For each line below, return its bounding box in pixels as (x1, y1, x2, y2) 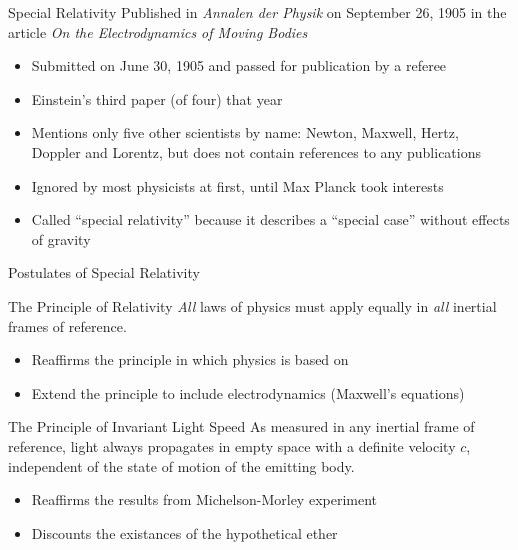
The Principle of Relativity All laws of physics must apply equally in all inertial (8, 295, 497, 316)
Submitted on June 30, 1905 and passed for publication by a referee (31, 55, 447, 76)
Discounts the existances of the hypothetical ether (31, 522, 338, 543)
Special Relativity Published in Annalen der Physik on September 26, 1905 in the (8, 2, 507, 22)
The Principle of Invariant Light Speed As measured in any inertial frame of (8, 416, 475, 437)
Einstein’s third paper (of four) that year (31, 88, 283, 109)
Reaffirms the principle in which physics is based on (31, 349, 349, 370)
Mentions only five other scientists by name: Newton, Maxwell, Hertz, (31, 122, 459, 143)
